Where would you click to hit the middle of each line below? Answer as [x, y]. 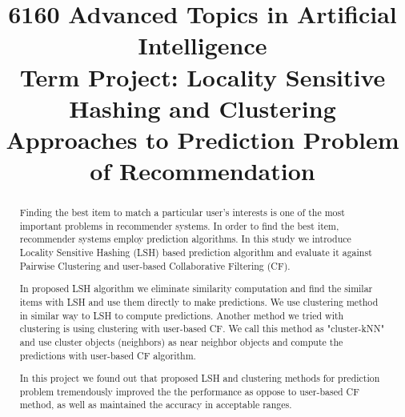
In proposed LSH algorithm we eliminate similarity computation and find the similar [196, 289]
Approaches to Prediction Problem [202, 139]
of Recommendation [202, 171]
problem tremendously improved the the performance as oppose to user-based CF [189, 391]
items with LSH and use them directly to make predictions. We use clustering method [199, 301]
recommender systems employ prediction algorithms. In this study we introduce [185, 239]
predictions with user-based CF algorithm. [108, 355]
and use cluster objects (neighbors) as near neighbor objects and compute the [181, 341]
